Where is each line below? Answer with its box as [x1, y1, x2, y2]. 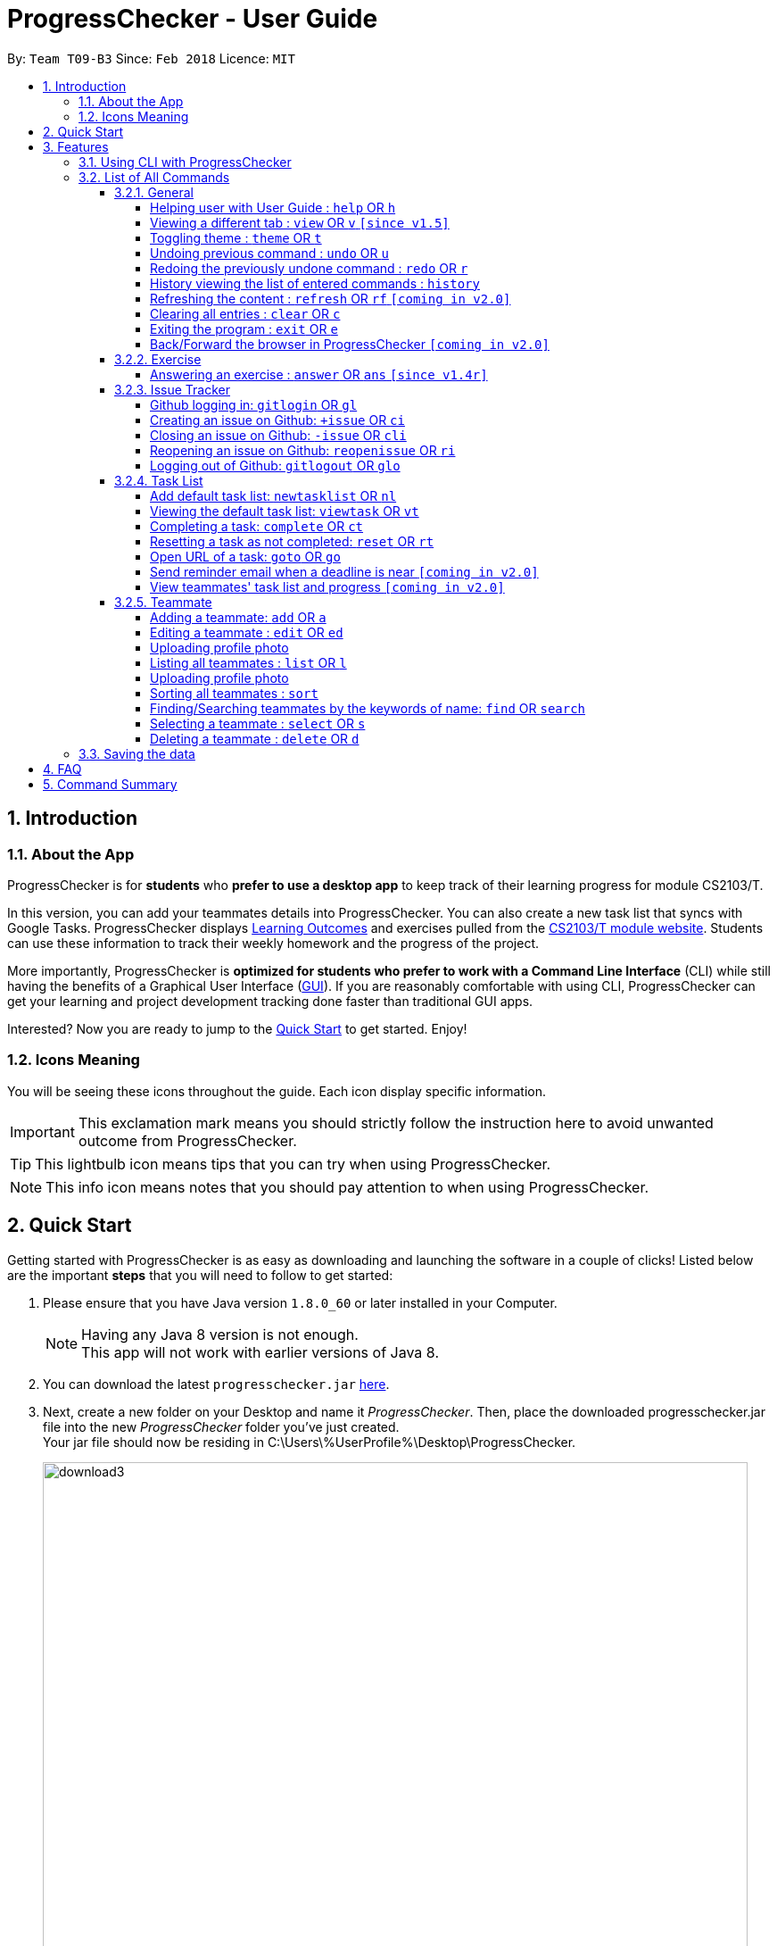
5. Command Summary [43, 776, 178, 792]
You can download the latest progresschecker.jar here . [43, 1376, 390, 1392]
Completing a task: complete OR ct [150, 518, 364, 534]
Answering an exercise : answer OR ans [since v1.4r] [150, 366, 488, 382]
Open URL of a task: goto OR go [150, 548, 341, 564]
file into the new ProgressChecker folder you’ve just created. [43, 1418, 400, 1435]
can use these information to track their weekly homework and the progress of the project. [7, 935, 540, 951]
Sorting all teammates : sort [150, 685, 318, 701]
